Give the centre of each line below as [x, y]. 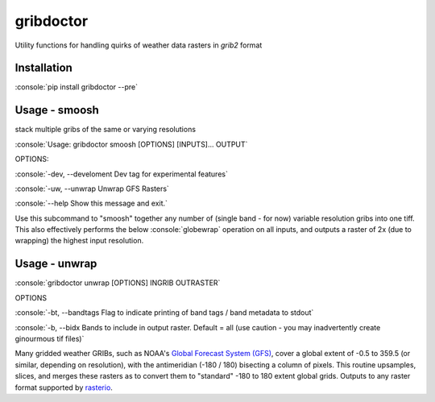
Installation [43, 68]
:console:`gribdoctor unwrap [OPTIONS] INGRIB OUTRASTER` [118, 283]
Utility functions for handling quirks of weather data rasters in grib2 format [139, 45]
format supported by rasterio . [64, 387]
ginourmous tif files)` [50, 338]
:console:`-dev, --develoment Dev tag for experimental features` [122, 174]
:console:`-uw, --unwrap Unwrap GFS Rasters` [92, 189]
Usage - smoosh [57, 110]
